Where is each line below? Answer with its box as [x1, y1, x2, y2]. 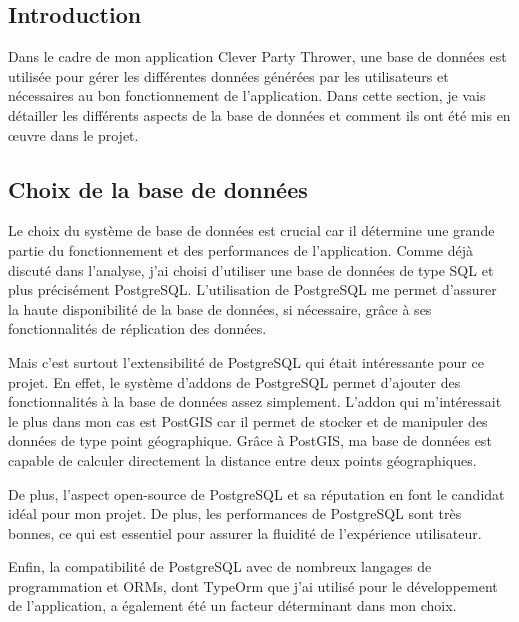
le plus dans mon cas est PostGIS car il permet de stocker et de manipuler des [8, 410, 488, 431]
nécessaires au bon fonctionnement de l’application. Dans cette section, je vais [8, 85, 486, 106]
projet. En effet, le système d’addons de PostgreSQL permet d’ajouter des [8, 371, 461, 392]
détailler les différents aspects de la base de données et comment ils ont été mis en [8, 104, 511, 125]
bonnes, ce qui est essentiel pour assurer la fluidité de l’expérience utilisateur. [8, 522, 482, 543]
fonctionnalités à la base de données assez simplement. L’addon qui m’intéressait [8, 391, 502, 412]
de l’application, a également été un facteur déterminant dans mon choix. [8, 595, 457, 616]
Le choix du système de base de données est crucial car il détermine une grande [8, 220, 495, 241]
